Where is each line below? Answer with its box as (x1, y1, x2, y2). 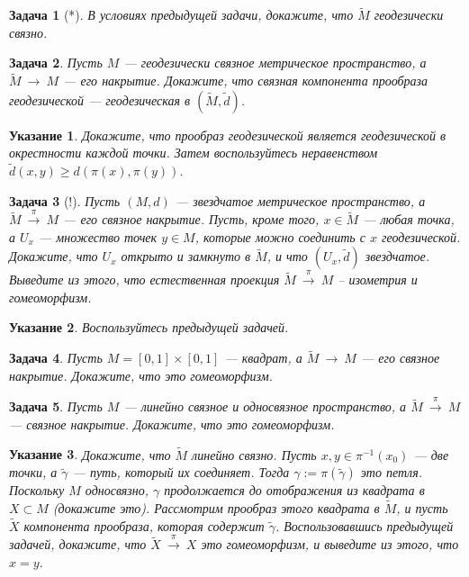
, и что (266, 247, 308, 266)
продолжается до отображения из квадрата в (164, 481, 425, 500)
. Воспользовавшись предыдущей (275, 516, 454, 535)
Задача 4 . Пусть (9, 348, 103, 367)
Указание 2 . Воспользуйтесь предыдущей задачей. (9, 318, 289, 337)
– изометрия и (338, 270, 418, 289)
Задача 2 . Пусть (9, 53, 103, 72)
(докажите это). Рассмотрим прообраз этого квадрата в (52, 498, 380, 517)
